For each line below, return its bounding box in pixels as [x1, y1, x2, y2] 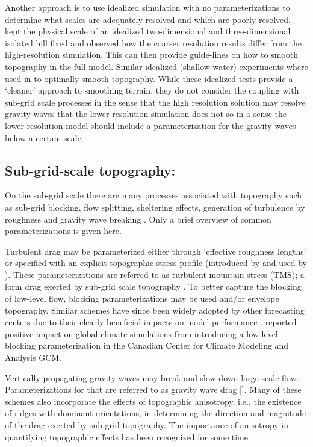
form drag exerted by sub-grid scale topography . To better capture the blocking [5, 280, 302, 293]
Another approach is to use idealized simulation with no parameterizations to [5, 1, 290, 13]
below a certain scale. [5, 131, 84, 144]
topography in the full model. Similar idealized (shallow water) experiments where [5, 60, 308, 72]
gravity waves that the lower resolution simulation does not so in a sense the [5, 107, 287, 120]
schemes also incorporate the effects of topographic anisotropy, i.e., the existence [5, 395, 302, 407]
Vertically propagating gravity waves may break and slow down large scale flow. [5, 371, 299, 384]
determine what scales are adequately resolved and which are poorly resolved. [5, 13, 291, 25]
